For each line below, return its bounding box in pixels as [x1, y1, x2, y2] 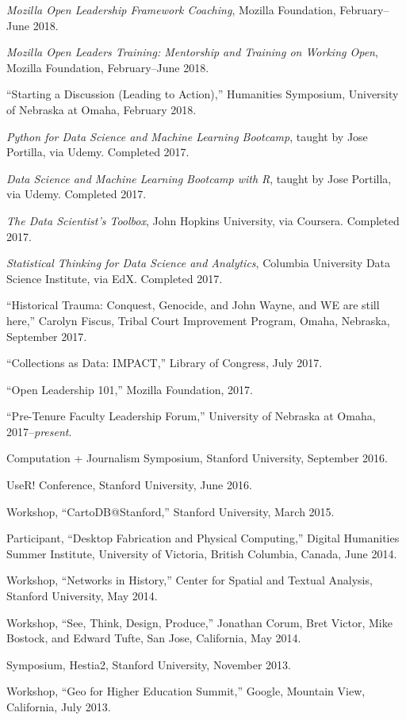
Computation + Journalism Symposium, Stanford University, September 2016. [6, 450, 388, 466]
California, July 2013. [6, 699, 111, 714]
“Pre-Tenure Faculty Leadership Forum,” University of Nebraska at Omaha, [6, 408, 376, 424]
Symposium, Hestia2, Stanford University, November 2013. [6, 656, 291, 672]
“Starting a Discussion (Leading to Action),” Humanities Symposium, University [6, 86, 399, 102]
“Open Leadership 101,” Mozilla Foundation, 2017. [6, 381, 253, 397]
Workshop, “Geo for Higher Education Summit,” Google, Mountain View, [6, 683, 366, 699]
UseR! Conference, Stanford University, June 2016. [6, 477, 252, 493]
